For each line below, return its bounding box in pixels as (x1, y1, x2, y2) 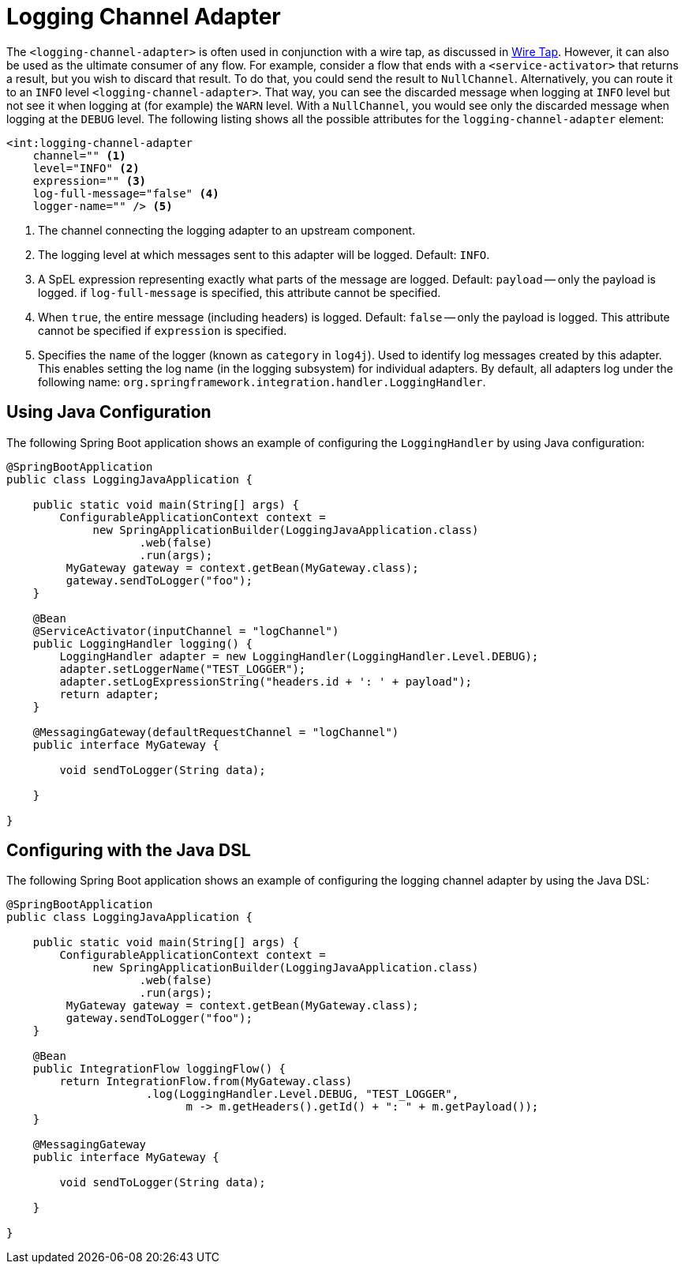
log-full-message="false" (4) (32, 186, 219, 200)
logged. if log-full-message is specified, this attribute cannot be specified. (38, 285, 441, 299)
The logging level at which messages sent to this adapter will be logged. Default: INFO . (38, 247, 490, 261)
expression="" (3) (32, 174, 147, 187)
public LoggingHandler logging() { (32, 637, 253, 650)
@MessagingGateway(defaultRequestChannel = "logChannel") (32, 725, 399, 738)
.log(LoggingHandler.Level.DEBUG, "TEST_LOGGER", (146, 1088, 459, 1101)
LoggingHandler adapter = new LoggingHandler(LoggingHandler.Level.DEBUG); (59, 649, 539, 663)
